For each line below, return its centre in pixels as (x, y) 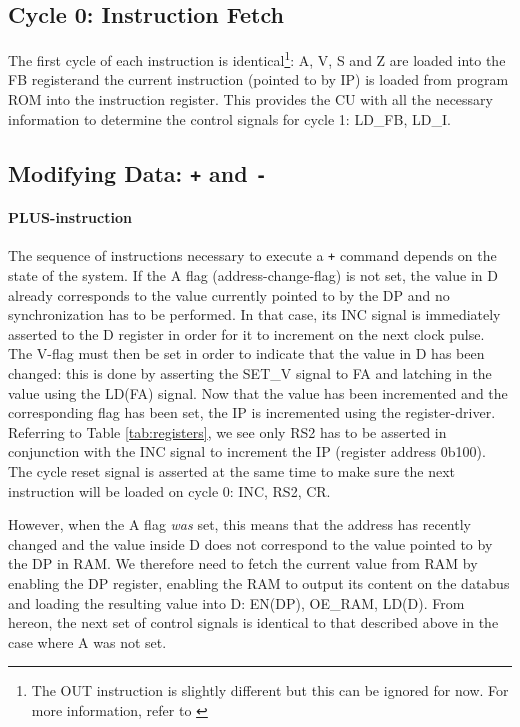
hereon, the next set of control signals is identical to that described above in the (253, 622)
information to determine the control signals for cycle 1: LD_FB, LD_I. (229, 118)
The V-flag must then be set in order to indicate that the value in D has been (246, 353)
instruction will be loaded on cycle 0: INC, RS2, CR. (169, 490)
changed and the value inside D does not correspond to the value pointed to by (250, 543)
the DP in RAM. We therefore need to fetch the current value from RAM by (243, 563)
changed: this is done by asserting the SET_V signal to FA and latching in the (250, 373)
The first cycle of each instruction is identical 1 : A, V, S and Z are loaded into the (257, 58)
